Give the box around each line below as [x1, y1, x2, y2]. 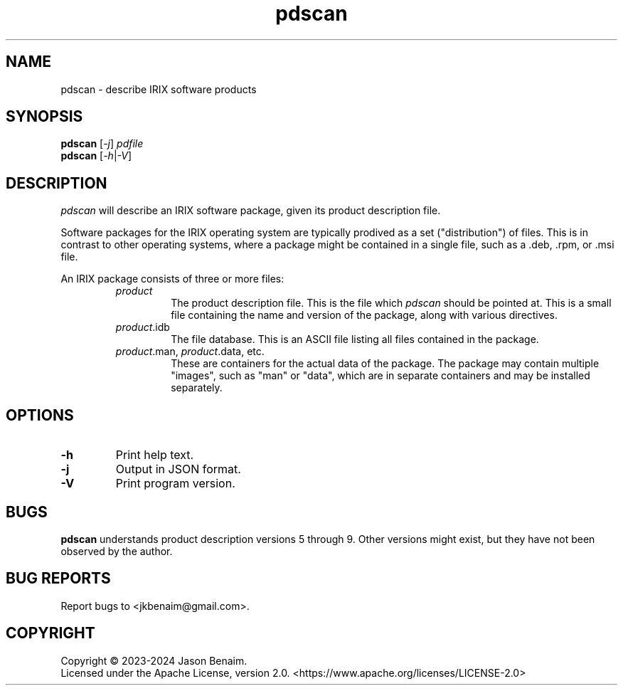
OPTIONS [6, 406, 74, 424]
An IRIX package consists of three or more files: [60, 273, 284, 285]
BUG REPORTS [6, 569, 111, 588]
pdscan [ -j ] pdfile [60, 137, 144, 150]
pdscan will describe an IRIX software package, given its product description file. [60, 204, 441, 217]
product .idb [115, 321, 170, 334]
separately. [171, 381, 223, 394]
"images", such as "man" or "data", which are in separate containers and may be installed [171, 369, 590, 382]
